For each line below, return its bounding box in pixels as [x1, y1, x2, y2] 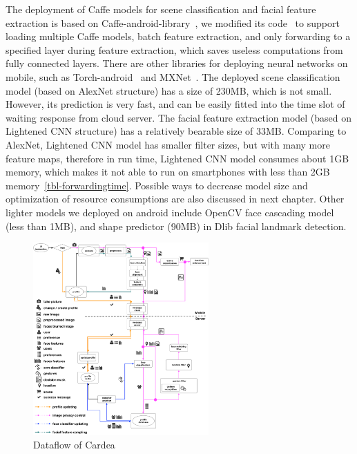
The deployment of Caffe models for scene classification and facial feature [6, 2, 316, 16]
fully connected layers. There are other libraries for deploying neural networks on [6, 56, 348, 70]
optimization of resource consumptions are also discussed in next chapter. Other [6, 191, 345, 206]
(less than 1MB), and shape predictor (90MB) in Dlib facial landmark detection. [6, 218, 347, 233]
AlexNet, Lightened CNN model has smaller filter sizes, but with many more [6, 137, 330, 151]
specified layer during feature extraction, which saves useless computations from [6, 42, 343, 57]
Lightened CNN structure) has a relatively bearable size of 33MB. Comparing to [6, 124, 347, 138]
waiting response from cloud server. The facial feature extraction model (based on [6, 110, 352, 124]
